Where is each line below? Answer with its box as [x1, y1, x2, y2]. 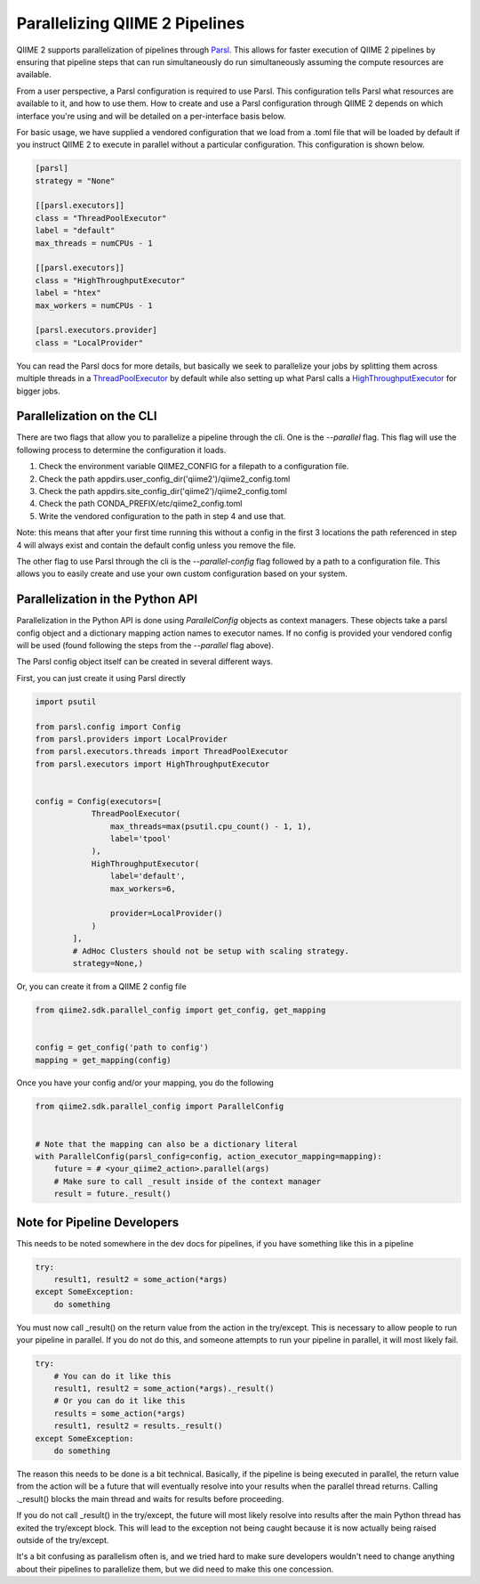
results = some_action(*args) [53, 1408, 186, 1418]
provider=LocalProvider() [109, 908, 223, 919]
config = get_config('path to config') [35, 1043, 209, 1052]
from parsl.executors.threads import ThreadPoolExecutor [35, 746, 289, 757]
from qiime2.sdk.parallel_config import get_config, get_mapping [35, 1004, 326, 1015]
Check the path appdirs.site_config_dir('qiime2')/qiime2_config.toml [38, 485, 288, 496]
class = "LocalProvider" [35, 337, 144, 347]
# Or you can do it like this [53, 1396, 186, 1406]
